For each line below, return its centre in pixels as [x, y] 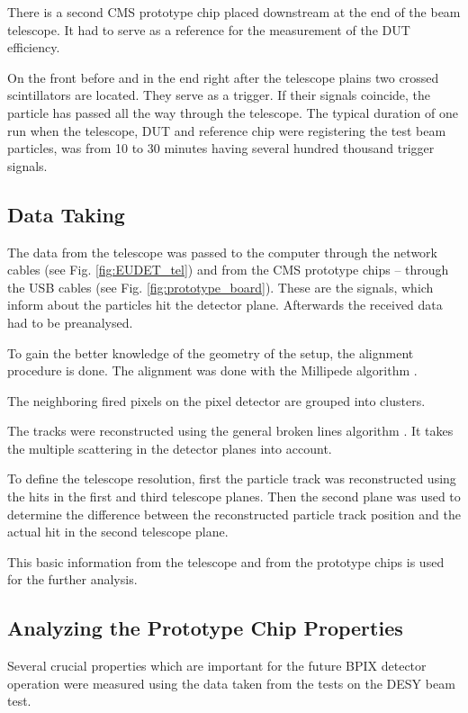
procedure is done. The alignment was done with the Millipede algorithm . [212, 370]
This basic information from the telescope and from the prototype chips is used [226, 561]
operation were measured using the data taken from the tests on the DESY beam [231, 683]
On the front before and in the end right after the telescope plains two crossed [223, 77]
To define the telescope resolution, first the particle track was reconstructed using [232, 478]
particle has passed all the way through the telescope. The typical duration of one [233, 112]
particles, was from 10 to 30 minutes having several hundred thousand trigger [221, 148]
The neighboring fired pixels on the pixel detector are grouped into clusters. [216, 400]
